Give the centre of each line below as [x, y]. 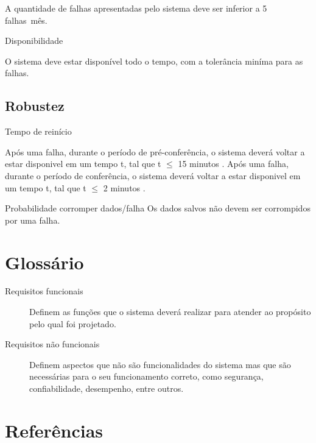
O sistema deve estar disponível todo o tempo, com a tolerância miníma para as [154, 61]
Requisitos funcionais [44, 291]
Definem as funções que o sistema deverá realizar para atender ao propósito [170, 312]
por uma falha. [33, 220]
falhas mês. [26, 20]
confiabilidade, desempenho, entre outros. [107, 388]
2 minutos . [124, 187]
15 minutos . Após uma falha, [233, 164]
